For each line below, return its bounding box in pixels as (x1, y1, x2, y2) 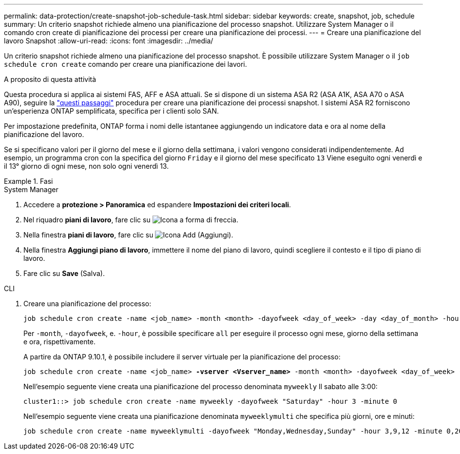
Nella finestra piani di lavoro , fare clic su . (23, 231, 233, 239)
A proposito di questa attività (4, 75, 96, 83)
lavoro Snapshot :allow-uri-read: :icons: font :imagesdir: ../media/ (4, 37, 213, 45)
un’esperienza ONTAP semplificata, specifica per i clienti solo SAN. (4, 107, 219, 115)
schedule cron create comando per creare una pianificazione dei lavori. (4, 60, 247, 68)
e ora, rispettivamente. (23, 337, 96, 346)
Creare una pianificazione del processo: (23, 299, 152, 308)
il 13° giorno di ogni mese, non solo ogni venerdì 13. (4, 162, 169, 170)
